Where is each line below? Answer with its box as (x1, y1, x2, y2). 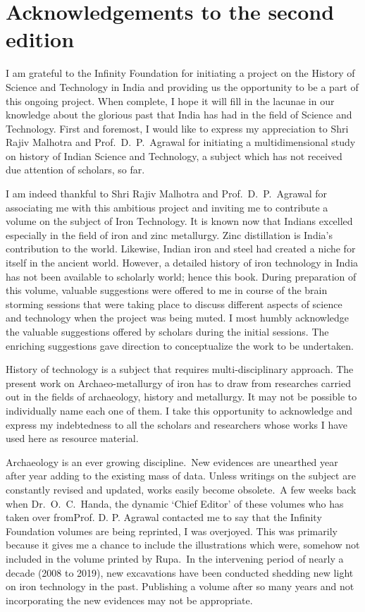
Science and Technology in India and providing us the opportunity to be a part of (6, 79, 359, 94)
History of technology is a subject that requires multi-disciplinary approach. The (6, 362, 354, 377)
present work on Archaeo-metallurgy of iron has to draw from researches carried (6, 375, 351, 390)
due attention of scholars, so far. (6, 162, 145, 177)
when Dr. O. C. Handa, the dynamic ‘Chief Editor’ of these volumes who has (6, 496, 344, 510)
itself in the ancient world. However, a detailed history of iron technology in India (6, 255, 359, 270)
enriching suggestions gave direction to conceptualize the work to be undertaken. (6, 338, 354, 353)
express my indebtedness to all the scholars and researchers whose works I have (6, 417, 348, 432)
